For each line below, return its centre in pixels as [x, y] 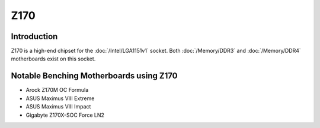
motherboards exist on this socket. [53, 59]
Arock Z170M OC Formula [57, 90]
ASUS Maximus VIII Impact [58, 107]
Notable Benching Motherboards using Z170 [94, 76]
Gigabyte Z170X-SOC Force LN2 [65, 115]
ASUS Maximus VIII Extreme [60, 98]
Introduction [34, 36]
